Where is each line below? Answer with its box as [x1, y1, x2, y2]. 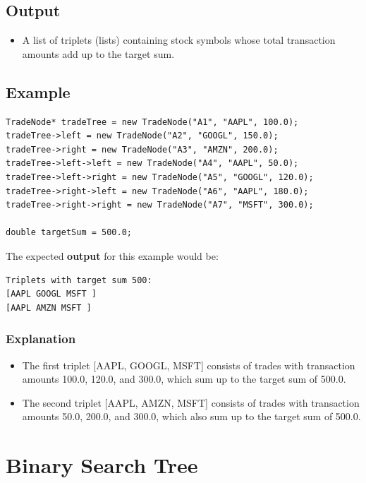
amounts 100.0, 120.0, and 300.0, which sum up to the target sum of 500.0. [22, 371, 346, 386]
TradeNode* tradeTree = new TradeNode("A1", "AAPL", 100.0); [6, 117, 299, 127]
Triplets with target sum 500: [6, 275, 152, 285]
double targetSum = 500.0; [6, 227, 132, 238]
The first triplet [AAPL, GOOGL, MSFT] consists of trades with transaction [22, 357, 355, 372]
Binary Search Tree [6, 451, 198, 479]
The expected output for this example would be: [6, 248, 219, 263]
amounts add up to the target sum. [22, 46, 175, 61]
